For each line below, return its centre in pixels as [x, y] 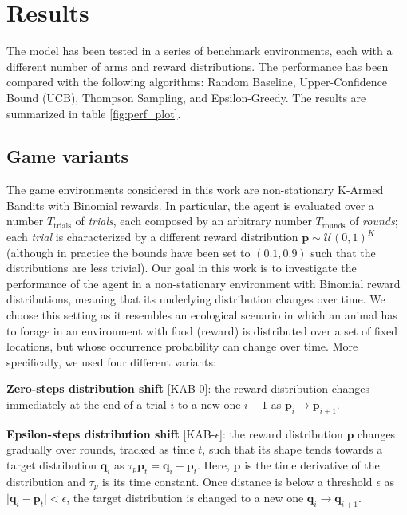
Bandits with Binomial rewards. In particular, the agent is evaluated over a [190, 205]
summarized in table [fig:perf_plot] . [94, 113]
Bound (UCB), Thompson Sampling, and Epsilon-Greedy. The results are [186, 97]
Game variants [68, 156]
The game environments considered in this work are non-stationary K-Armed [195, 190]
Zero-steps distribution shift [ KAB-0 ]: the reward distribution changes [188, 388]
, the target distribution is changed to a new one [185, 498]
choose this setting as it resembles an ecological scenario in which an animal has [202, 315]
